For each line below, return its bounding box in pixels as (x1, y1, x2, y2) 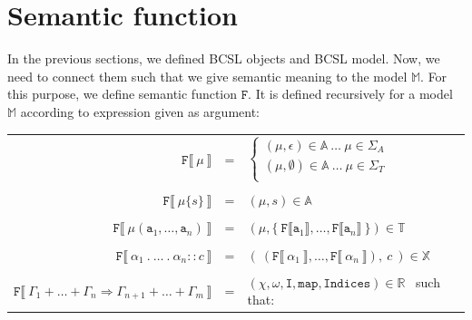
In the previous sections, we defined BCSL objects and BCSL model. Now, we (7, 49, 440, 68)
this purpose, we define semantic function (7, 84, 238, 103)
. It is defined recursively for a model (248, 84, 453, 103)
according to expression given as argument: (20, 102, 260, 121)
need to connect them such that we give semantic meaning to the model (7, 66, 408, 85)
